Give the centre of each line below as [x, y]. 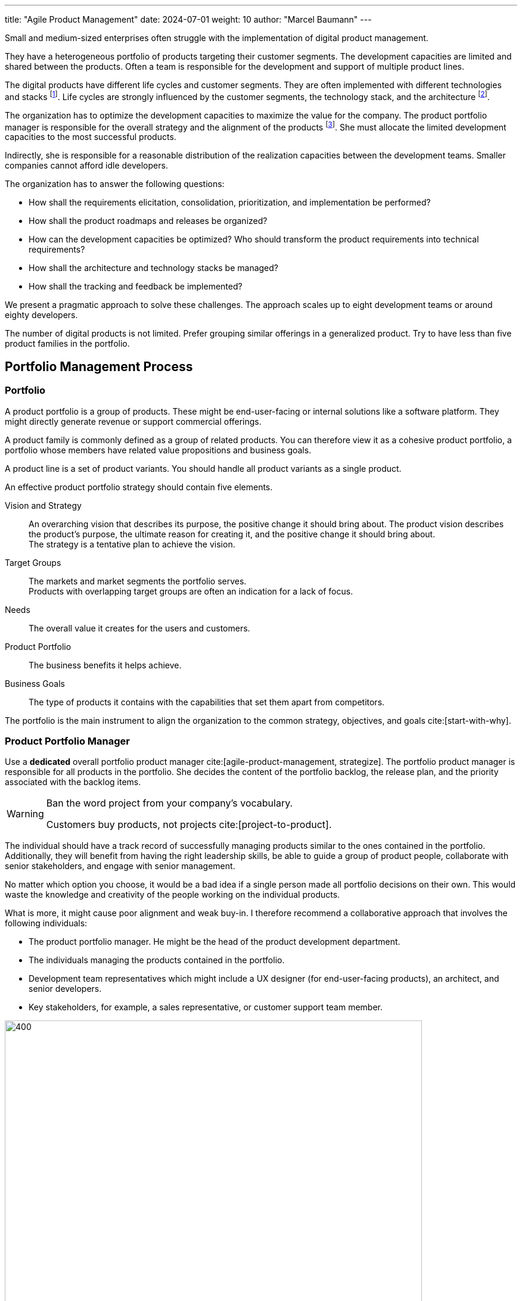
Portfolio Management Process [99, 366]
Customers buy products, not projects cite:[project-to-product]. [189, 825]
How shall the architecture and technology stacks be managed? [153, 268]
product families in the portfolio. [67, 344]
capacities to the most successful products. [91, 137]
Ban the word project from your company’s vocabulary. [170, 803]
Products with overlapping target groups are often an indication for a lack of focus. [191, 591]
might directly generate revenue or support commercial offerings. [133, 421]
